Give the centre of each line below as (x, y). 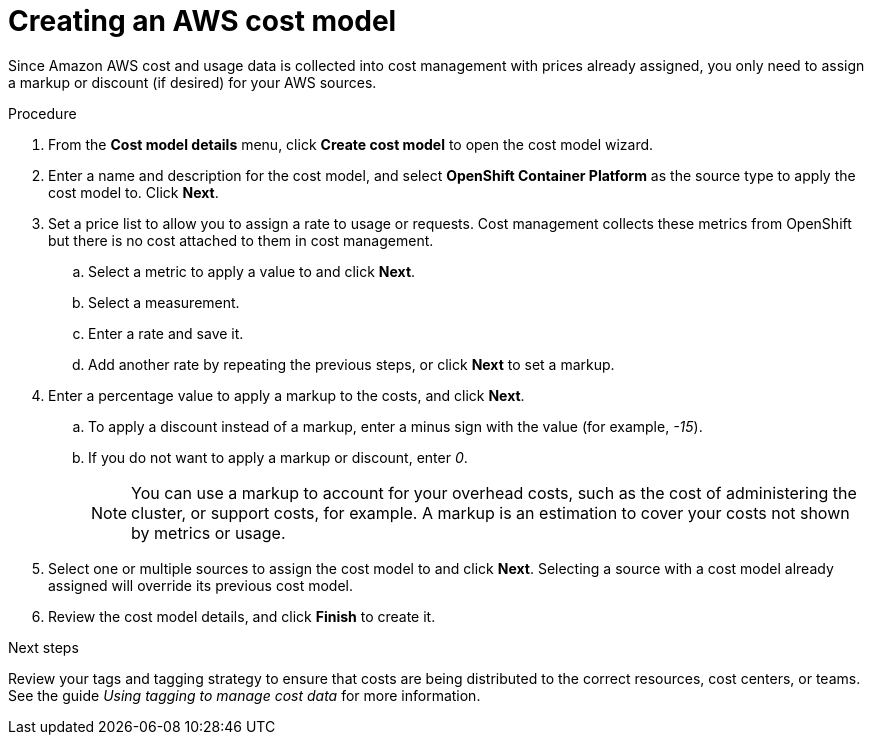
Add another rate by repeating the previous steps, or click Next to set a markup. (351, 364)
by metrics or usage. (208, 532)
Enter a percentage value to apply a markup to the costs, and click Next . (286, 395)
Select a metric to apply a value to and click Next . (252, 271)
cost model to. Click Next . (133, 192)
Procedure (42, 113)
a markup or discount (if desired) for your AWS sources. (192, 82)
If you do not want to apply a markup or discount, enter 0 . (278, 457)
